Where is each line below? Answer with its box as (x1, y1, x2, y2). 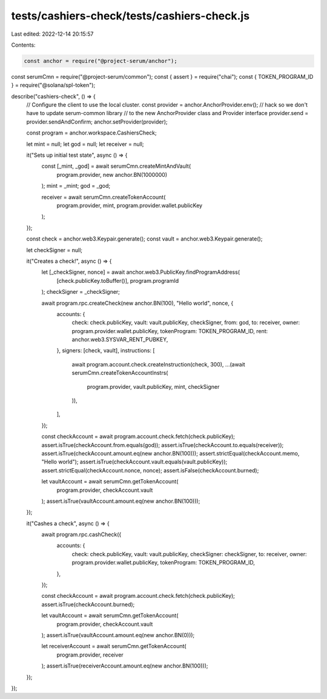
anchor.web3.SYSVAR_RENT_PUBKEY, (71, 336, 168, 343)
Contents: (11, 41, 36, 48)
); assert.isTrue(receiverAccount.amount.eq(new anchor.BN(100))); (41, 662, 208, 669)
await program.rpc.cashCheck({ (41, 531, 122, 538)
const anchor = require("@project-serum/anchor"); (24, 58, 178, 64)
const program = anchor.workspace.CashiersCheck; (26, 129, 157, 136)
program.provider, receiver (56, 651, 124, 658)
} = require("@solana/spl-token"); (11, 82, 96, 89)
